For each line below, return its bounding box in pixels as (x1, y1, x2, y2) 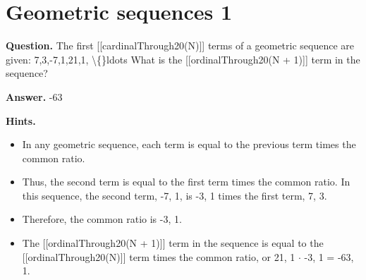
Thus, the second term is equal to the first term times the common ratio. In (22, 174, 350, 189)
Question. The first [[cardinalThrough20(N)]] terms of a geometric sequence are (6, 38, 355, 53)
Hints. (6, 113, 36, 128)
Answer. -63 (6, 89, 63, 104)
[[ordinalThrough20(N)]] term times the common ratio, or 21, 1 (22, 249, 295, 264)
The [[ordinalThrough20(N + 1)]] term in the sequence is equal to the (22, 236, 324, 250)
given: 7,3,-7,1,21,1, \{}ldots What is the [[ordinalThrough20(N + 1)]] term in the (6, 51, 360, 66)
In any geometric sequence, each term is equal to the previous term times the (22, 137, 356, 152)
